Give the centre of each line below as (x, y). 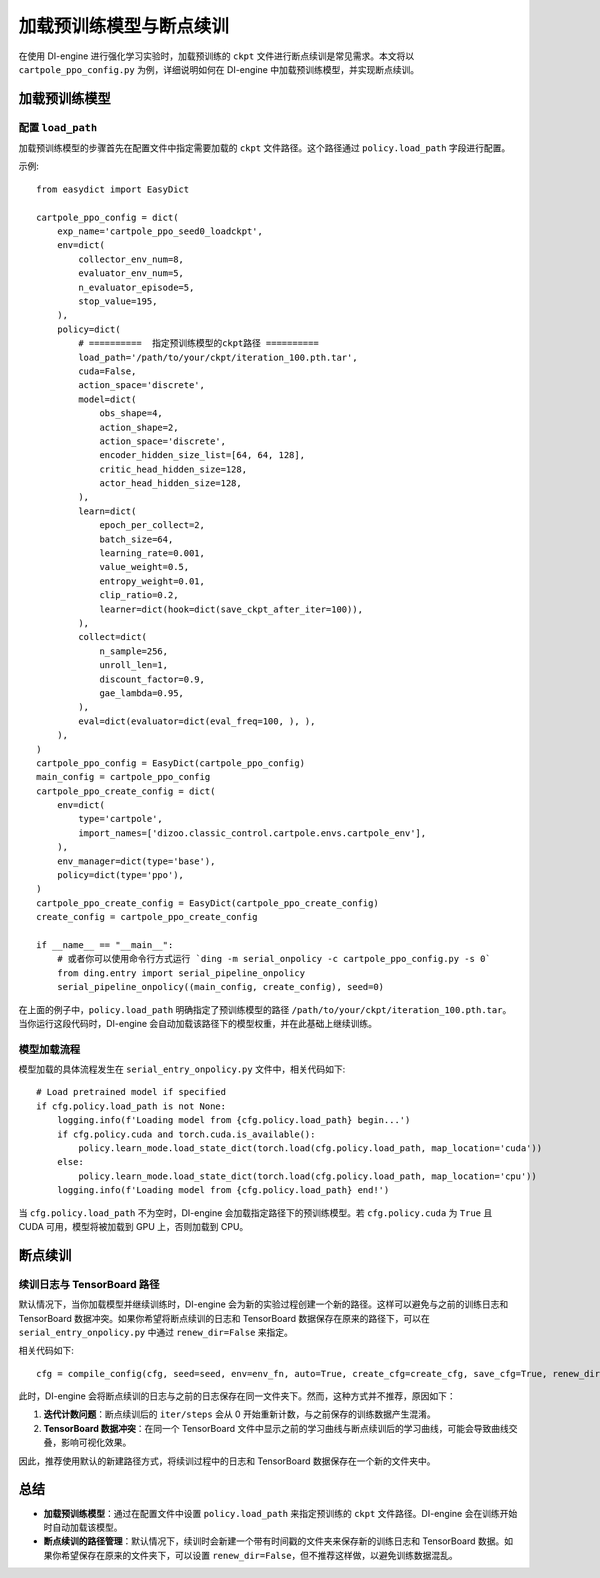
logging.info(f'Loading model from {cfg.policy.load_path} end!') (223, 1190)
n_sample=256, (134, 651)
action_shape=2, (139, 427)
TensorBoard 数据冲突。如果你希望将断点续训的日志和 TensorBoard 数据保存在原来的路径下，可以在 (224, 1318)
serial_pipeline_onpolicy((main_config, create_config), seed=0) (220, 987)
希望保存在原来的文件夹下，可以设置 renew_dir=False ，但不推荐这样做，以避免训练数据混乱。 (259, 1555)
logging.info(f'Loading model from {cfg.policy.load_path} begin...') (233, 1120)
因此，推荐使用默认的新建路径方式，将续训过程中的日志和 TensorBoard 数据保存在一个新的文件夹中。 (227, 1461)
